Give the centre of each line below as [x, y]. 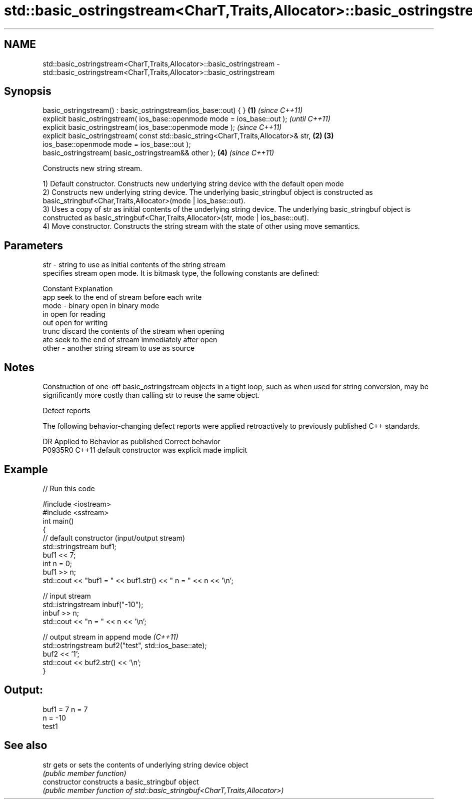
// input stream [67, 596]
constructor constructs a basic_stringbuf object [121, 782]
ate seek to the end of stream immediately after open [130, 340]
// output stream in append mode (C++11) [110, 637]
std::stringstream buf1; [79, 546]
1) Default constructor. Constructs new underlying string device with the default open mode [193, 184]
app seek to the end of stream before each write [122, 297]
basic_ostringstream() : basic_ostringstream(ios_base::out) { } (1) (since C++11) [173, 110]
